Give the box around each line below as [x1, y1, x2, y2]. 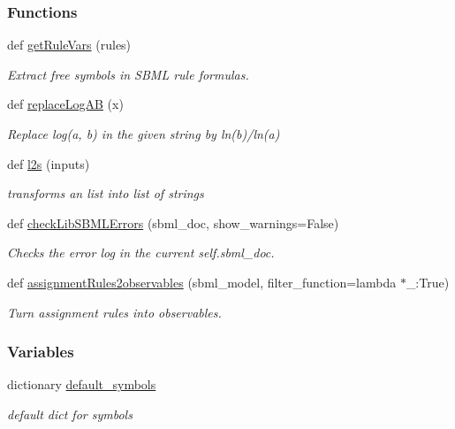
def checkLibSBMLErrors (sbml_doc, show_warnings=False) [7, 213, 339, 232]
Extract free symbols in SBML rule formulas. [7, 65, 249, 83]
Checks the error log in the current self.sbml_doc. [7, 243, 275, 262]
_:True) [406, 272, 450, 291]
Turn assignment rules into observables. [7, 303, 222, 321]
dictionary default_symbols [7, 375, 156, 394]
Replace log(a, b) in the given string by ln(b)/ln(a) [7, 125, 280, 142]
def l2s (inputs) [7, 154, 90, 172]
